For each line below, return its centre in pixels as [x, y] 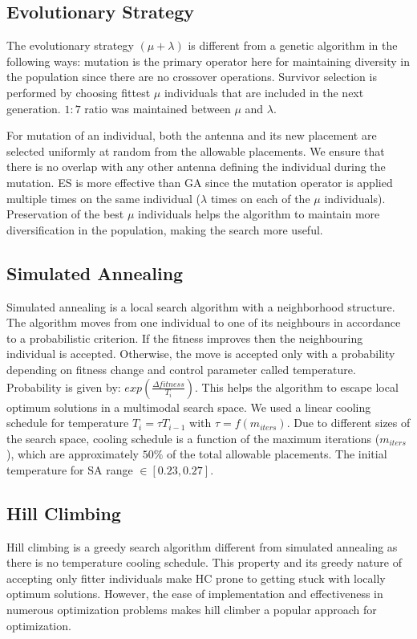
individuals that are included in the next [264, 92]
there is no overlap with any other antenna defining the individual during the [196, 167]
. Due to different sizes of [348, 423]
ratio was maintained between [158, 108]
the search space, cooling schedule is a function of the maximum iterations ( [193, 438]
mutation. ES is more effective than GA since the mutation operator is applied [200, 182]
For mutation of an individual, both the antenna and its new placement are [192, 135]
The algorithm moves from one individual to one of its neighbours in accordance [204, 322]
